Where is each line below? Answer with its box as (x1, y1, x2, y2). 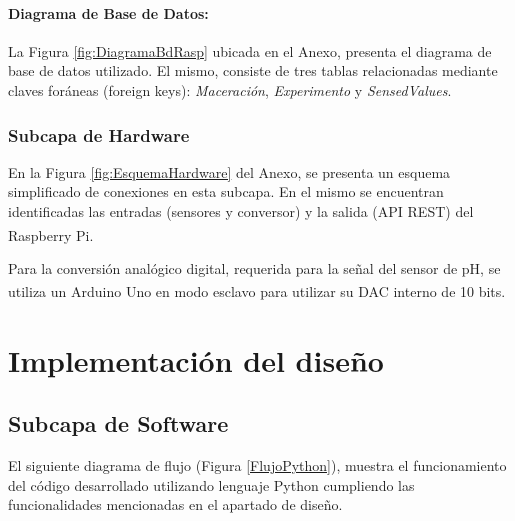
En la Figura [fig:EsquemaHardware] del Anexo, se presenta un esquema (8, 161, 451, 182)
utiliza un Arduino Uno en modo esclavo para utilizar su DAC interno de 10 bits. (8, 281, 506, 302)
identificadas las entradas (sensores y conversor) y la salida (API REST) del (8, 200, 474, 221)
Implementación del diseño (8, 339, 384, 380)
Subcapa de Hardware (8, 122, 190, 147)
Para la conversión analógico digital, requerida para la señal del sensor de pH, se (8, 257, 501, 278)
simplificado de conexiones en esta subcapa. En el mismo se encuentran (8, 181, 444, 202)
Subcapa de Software (8, 408, 229, 439)
